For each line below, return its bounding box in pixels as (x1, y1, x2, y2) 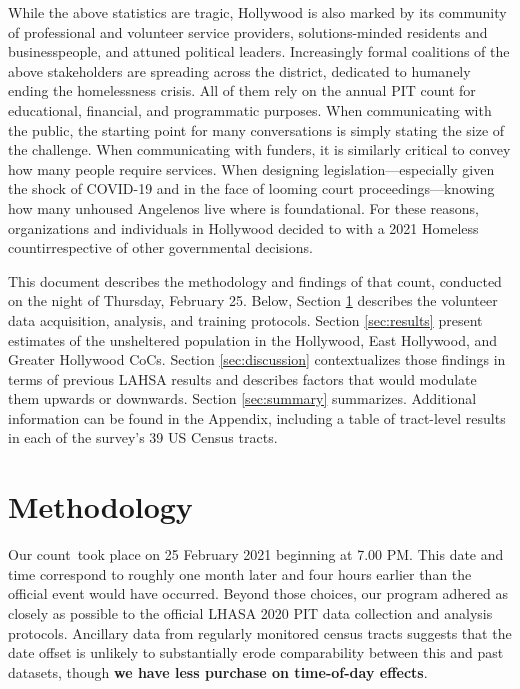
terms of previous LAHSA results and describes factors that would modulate (8, 368, 477, 389)
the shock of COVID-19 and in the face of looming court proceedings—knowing (8, 178, 495, 199)
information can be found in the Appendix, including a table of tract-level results (8, 407, 506, 428)
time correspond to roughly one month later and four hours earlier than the (8, 563, 472, 584)
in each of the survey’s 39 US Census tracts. (8, 427, 278, 448)
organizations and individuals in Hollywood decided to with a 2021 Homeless (8, 217, 479, 238)
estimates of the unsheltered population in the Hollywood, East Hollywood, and (8, 329, 498, 350)
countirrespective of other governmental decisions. (8, 237, 313, 258)
